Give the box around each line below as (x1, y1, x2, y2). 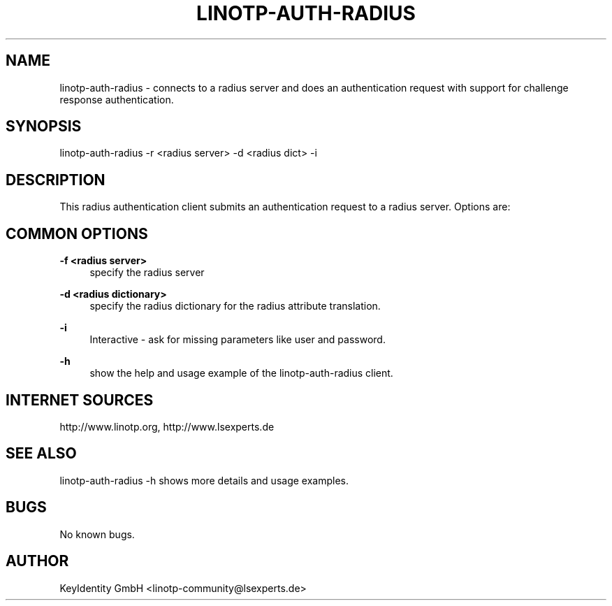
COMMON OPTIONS (6, 224, 148, 243)
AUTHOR (6, 552, 69, 570)
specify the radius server (89, 266, 205, 279)
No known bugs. (59, 528, 135, 540)
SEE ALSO (6, 445, 77, 463)
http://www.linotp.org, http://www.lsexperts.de (59, 420, 275, 433)
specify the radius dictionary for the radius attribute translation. (89, 300, 381, 312)
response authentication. (59, 93, 174, 106)
